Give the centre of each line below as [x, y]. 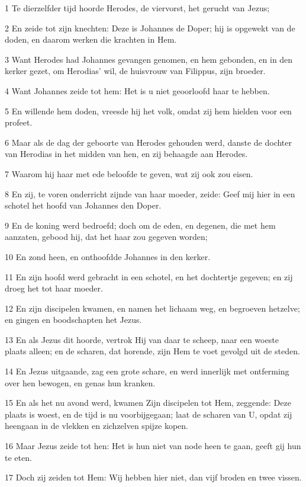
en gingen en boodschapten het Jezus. [73, 320]
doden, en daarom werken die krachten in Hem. [91, 39]
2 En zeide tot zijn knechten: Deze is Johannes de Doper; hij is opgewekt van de [150, 28]
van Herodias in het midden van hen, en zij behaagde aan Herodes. [126, 154]
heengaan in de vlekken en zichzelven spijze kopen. [97, 426]
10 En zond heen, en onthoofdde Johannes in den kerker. [108, 256]
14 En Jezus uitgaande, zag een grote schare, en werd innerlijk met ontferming [147, 371]
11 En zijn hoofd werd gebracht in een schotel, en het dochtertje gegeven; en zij [149, 276]
